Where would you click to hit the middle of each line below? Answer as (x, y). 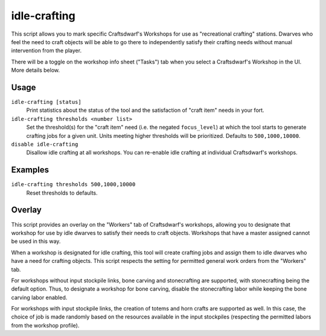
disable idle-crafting (45, 144)
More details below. (36, 70)
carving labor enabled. (39, 297)
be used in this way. (36, 241)
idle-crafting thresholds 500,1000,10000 (73, 185)
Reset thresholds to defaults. (62, 193)
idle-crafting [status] (46, 102)
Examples (30, 170)
